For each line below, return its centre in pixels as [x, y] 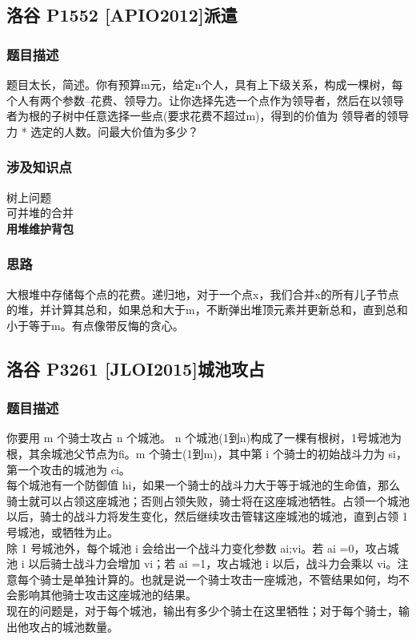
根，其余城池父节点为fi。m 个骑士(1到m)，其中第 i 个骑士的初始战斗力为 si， [207, 453]
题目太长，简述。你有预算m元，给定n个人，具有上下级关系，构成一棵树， [199, 84]
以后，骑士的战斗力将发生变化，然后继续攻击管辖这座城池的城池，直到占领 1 [207, 516]
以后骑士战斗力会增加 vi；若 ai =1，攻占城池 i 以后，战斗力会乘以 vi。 [213, 564]
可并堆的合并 [40, 213]
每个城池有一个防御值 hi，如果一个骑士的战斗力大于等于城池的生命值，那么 [204, 485]
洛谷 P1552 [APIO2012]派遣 [122, 15]
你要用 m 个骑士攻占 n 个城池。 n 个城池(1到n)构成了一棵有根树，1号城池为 [204, 438]
